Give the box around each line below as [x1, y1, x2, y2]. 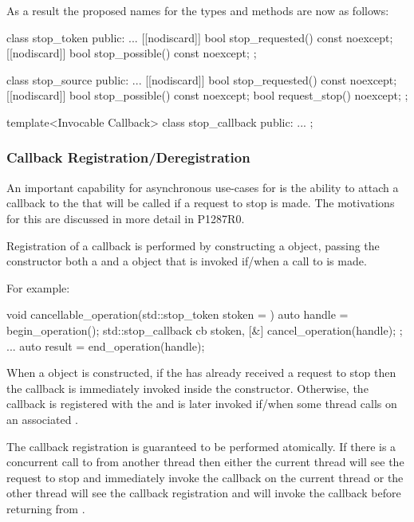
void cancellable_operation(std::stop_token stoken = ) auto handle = [6, 306, 349, 323]
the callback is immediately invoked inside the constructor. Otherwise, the [6, 379, 369, 396]
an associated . [6, 410, 78, 427]
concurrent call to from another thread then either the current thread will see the [6, 453, 404, 470]
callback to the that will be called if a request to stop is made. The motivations [6, 194, 395, 211]
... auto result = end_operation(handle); [6, 337, 205, 354]
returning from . [6, 500, 85, 516]
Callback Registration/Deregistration [6, 147, 250, 167]
